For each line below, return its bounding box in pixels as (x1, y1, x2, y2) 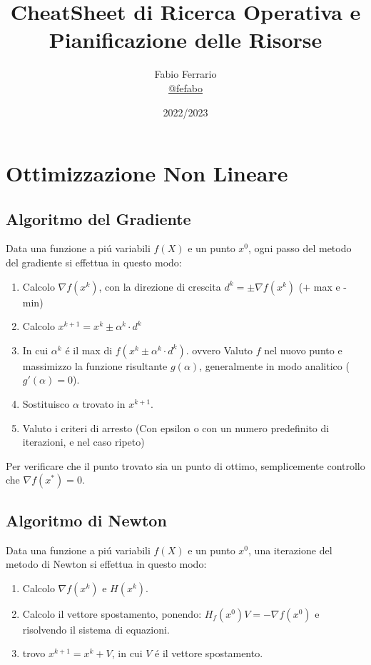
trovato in (82, 396, 126, 411)
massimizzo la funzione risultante (22, 358, 168, 373)
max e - (313, 279, 347, 294)
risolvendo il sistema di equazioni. (22, 621, 170, 636)
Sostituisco (22, 396, 70, 411)
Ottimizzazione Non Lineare (6, 159, 288, 188)
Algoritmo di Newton (6, 509, 167, 531)
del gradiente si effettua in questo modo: (6, 255, 182, 270)
